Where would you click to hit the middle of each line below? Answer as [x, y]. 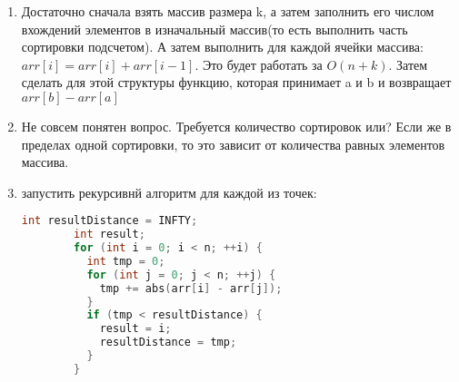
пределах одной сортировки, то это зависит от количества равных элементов [233, 144]
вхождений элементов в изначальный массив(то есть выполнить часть [215, 29]
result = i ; [135, 329]
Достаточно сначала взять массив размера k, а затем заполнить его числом [228, 11]
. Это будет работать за [259, 64]
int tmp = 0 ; [126, 261]
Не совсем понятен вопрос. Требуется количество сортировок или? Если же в [236, 126]
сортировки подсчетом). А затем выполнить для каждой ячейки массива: [222, 47]
